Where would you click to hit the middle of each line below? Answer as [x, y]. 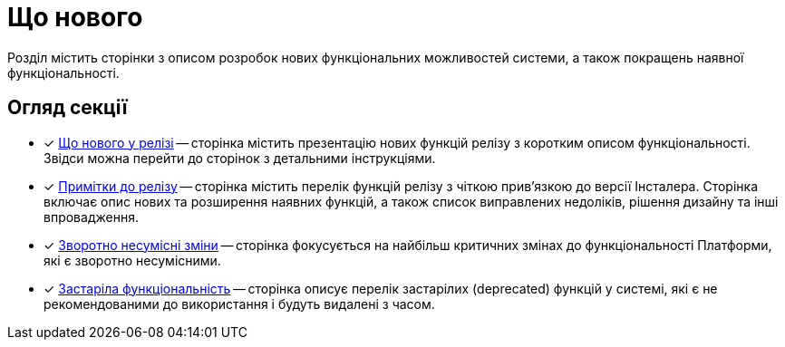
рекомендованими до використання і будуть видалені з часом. [239, 304]
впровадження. [91, 217]
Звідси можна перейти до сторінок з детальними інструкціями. [240, 158]
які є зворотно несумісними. [132, 260]
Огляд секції [68, 108]
